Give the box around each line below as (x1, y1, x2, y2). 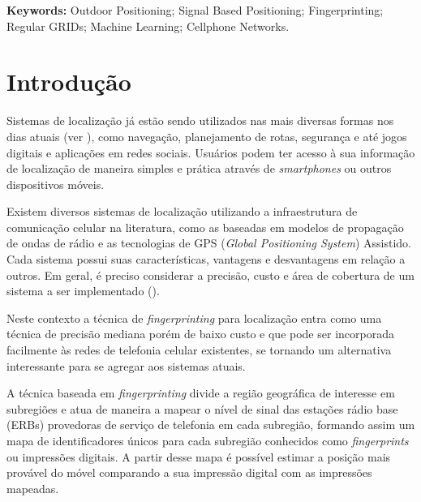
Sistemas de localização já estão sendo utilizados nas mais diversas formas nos (6, 112, 394, 129)
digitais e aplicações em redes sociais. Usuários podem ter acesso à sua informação (6, 144, 415, 161)
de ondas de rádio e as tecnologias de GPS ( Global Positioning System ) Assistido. (6, 234, 411, 251)
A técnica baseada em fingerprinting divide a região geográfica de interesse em (6, 384, 395, 401)
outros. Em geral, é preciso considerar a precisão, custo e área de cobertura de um (6, 266, 415, 283)
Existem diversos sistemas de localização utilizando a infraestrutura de (6, 203, 358, 220)
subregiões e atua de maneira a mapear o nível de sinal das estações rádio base (6, 400, 398, 417)
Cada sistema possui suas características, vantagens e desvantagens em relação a (6, 251, 406, 268)
